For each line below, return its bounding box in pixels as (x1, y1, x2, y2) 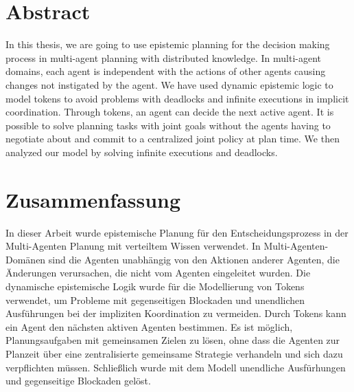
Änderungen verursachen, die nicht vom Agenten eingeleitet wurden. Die (5, 265, 311, 280)
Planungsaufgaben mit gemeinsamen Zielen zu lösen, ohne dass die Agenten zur (5, 333, 340, 347)
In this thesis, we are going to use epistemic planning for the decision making (5, 37, 330, 52)
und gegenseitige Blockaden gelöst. (5, 373, 151, 388)
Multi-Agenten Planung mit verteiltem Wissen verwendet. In (5, 239, 261, 253)
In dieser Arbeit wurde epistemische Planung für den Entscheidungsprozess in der (5, 225, 349, 239)
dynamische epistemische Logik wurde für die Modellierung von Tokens (5, 279, 305, 293)
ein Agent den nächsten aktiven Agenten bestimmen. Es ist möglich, (5, 319, 293, 334)
